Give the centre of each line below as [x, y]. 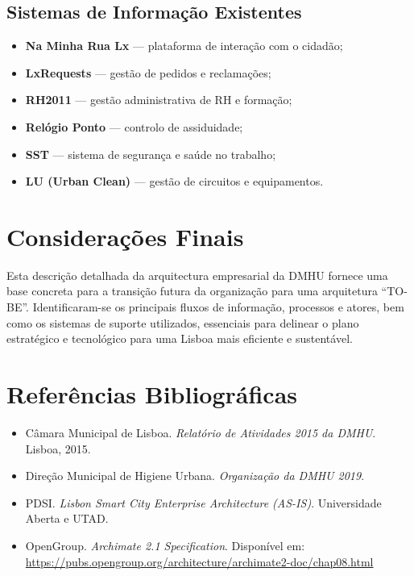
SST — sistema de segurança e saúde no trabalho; [151, 154]
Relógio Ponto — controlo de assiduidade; [134, 126]
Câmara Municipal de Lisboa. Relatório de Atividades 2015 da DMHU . [201, 432]
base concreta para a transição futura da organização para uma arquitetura [192, 291]
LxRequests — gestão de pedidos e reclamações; [148, 72]
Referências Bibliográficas [152, 394]
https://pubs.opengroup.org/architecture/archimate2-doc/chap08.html [199, 561]
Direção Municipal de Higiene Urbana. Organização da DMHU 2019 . [195, 476]
